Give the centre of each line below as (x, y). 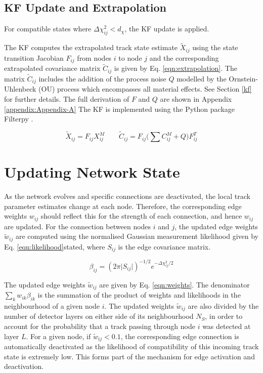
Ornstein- (243, 79)
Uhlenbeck (20, 89)
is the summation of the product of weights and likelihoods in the (139, 295)
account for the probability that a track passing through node (100, 326)
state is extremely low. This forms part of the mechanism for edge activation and (129, 356)
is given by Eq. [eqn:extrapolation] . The (176, 68)
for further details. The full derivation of (67, 99)
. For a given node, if (58, 336)
